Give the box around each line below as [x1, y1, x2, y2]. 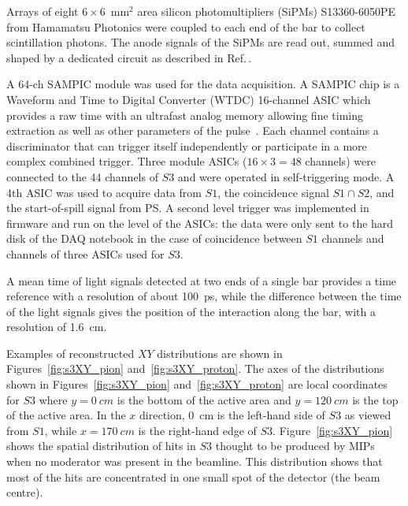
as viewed [344, 407, 391, 423]
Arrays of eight [6, 3, 79, 19]
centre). [6, 484, 43, 500]
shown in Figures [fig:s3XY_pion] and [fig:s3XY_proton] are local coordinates [6, 376, 388, 393]
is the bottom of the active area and [117, 391, 291, 407]
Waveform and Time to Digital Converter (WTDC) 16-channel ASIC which [6, 91, 371, 107]
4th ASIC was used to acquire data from [6, 184, 202, 200]
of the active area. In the [6, 407, 126, 423]
